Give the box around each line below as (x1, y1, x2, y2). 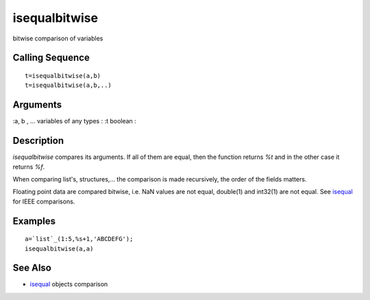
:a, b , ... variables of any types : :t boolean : (12, 117, 136, 125)
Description (12, 135, 64, 147)
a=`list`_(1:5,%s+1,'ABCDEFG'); (25, 235, 134, 243)
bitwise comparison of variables (12, 34, 103, 42)
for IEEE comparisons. (12, 197, 75, 205)
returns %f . (12, 162, 45, 171)
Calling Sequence (12, 52, 90, 64)
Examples (12, 215, 56, 227)
